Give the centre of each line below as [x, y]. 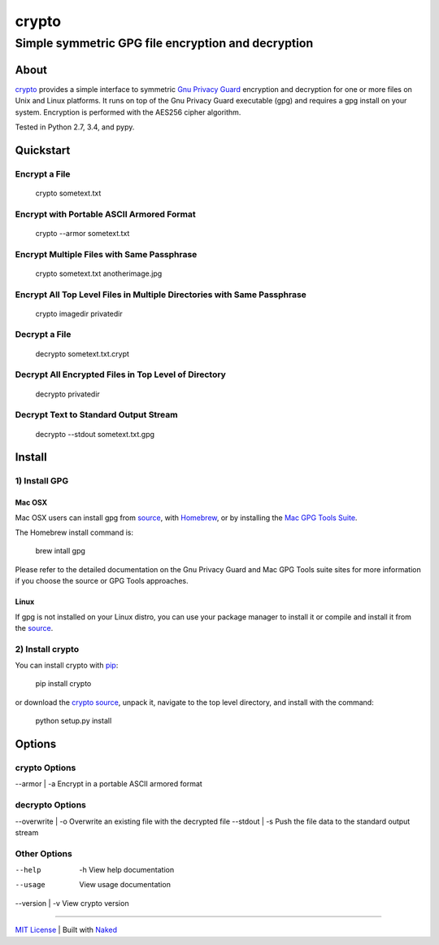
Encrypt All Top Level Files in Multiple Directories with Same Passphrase [161, 295]
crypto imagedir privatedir [79, 313]
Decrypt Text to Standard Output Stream [96, 415]
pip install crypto [63, 684]
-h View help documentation [127, 870]
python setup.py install [74, 721]
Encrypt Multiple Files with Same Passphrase [106, 254]
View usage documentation [125, 885]
